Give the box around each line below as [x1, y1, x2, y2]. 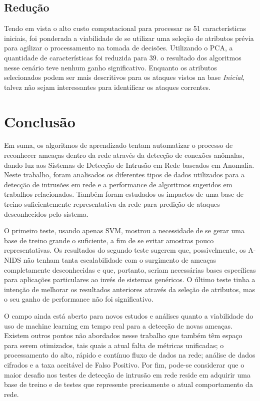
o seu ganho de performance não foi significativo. [4, 294, 153, 304]
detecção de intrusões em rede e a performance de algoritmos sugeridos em [4, 179, 232, 189]
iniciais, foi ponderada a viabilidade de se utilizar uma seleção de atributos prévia [4, 32, 254, 43]
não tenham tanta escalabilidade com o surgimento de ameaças [23, 255, 216, 265]
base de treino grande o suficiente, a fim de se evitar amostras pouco [4, 235, 214, 245]
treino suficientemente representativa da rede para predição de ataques [4, 199, 220, 209]
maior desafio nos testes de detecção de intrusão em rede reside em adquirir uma [4, 369, 250, 380]
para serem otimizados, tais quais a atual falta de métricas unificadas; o [4, 340, 224, 350]
